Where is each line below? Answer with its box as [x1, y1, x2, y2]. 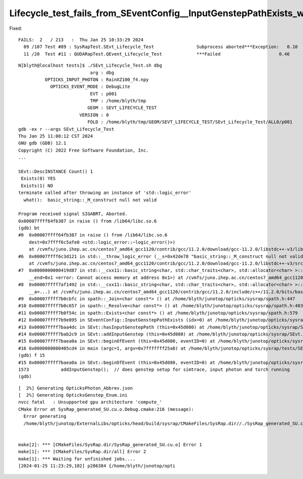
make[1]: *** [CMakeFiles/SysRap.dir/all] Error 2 [18, 449, 146, 455]
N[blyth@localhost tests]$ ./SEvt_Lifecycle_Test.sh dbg [18, 63, 163, 68]
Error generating [23, 413, 67, 419]
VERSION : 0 [79, 112, 109, 118]
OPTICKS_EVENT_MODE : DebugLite [50, 84, 131, 89]
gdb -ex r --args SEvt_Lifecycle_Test [18, 126, 115, 132]
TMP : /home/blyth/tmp [90, 98, 146, 104]
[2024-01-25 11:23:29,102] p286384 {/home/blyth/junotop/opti [18, 463, 176, 468]
